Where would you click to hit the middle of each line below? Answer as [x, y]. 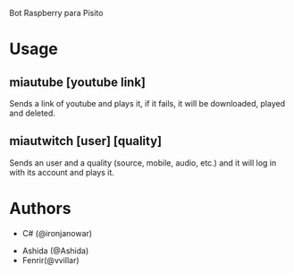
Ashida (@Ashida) [55, 251]
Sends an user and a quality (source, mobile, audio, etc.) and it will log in [143, 163]
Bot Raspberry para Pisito [56, 13]
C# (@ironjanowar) [57, 233]
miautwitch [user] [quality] [86, 141]
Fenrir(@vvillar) [50, 260]
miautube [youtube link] [77, 82]
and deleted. [33, 113]
